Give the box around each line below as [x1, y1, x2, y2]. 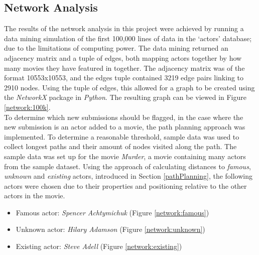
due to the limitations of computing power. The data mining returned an [4, 43, 228, 53]
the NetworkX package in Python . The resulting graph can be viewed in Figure [4, 92, 247, 102]
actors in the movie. [4, 190, 65, 201]
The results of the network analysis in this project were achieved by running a [4, 23, 244, 34]
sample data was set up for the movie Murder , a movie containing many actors [4, 151, 246, 161]
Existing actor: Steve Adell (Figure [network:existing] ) [16, 241, 182, 251]
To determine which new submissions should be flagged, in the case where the [4, 111, 243, 122]
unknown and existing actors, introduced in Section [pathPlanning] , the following [4, 171, 253, 181]
